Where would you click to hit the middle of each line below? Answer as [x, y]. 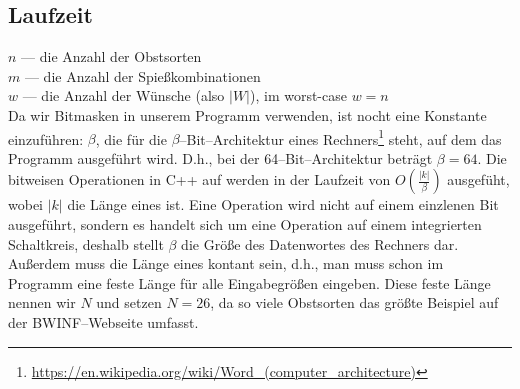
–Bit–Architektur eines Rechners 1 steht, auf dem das [340, 137]
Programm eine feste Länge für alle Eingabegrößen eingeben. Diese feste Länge [249, 282]
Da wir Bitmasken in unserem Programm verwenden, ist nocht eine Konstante [247, 114]
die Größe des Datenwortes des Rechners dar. [320, 243]
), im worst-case [298, 95]
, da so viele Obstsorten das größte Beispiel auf [354, 302]
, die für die [131, 138]
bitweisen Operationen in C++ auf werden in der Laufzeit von [199, 179]
